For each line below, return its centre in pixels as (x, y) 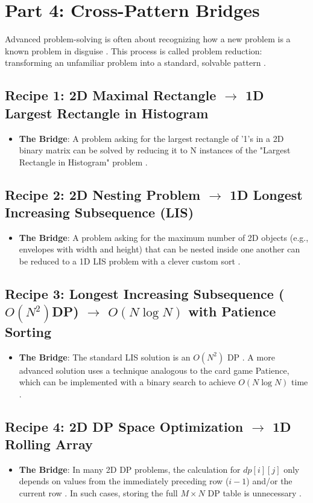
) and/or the (269, 481)
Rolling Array (49, 444)
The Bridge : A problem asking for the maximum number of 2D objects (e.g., (164, 237)
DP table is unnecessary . (255, 493)
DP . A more (251, 357)
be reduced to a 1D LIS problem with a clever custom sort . (130, 261)
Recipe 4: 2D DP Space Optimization (124, 426)
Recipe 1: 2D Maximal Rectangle (111, 95)
